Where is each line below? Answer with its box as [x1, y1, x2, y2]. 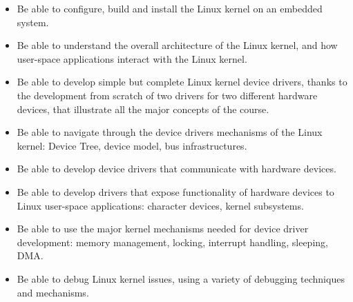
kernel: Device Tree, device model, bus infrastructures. [17, 138, 247, 152]
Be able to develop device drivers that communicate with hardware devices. [17, 161, 336, 176]
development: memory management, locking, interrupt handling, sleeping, [17, 234, 328, 249]
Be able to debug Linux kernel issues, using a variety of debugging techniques [17, 271, 345, 285]
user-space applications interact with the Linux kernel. [17, 51, 247, 66]
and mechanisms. [17, 285, 89, 299]
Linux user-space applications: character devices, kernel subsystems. [17, 198, 304, 212]
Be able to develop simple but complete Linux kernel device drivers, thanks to [17, 74, 347, 89]
